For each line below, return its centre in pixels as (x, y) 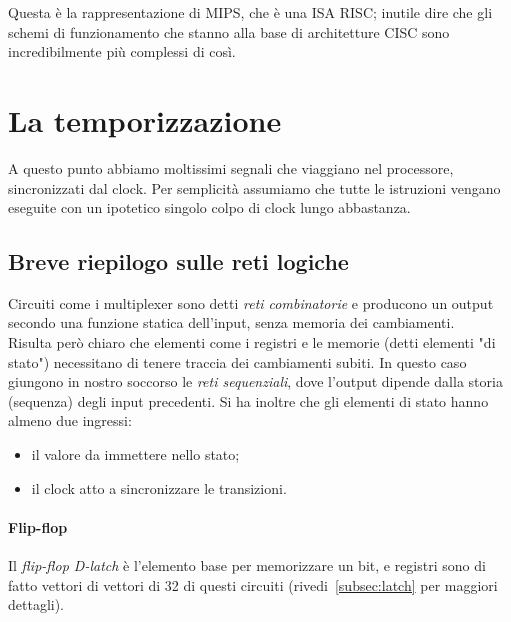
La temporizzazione (145, 119)
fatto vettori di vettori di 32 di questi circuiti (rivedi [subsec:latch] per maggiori (253, 584)
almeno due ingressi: (70, 420)
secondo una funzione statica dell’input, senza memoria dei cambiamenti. (231, 322)
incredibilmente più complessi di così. (122, 51)
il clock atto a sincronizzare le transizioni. (159, 487)
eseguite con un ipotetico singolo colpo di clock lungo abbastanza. (209, 207)
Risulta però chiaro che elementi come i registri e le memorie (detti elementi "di (252, 342)
